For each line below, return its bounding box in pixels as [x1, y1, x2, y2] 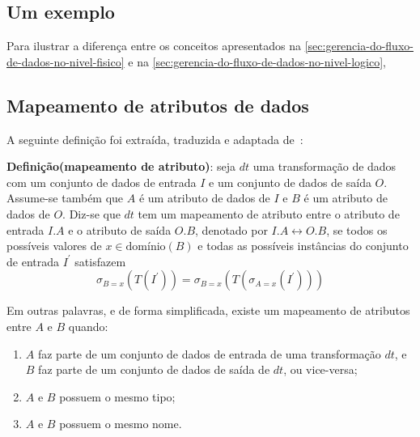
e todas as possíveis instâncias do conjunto [197, 237, 409, 254]
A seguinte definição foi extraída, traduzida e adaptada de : [6, 130, 303, 147]
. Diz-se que [62, 205, 121, 222]
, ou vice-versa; [283, 361, 358, 378]
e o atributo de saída [68, 221, 172, 238]
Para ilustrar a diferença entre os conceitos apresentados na [6, 37, 302, 54]
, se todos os [326, 221, 388, 238]
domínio [125, 241, 166, 253]
